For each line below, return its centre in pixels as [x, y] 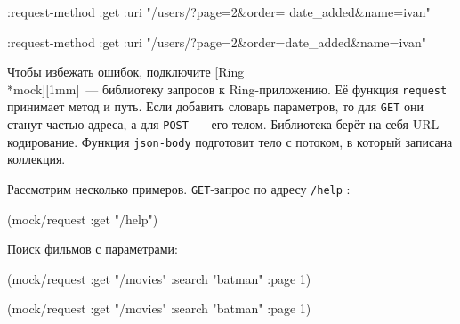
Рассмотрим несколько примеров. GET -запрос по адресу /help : [179, 189]
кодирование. [43, 141]
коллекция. [36, 159]
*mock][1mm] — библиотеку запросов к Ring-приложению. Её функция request [227, 89]
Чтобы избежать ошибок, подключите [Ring [126, 72]
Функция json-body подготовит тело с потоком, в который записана [267, 141]
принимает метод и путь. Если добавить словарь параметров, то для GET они [215, 106]
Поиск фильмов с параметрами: [93, 249]
